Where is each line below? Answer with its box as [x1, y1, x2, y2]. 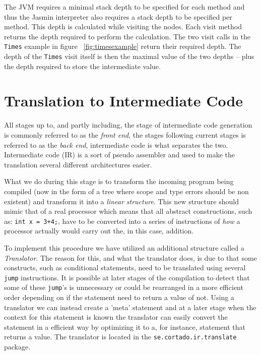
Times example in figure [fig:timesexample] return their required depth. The [4, 41, 241, 51]
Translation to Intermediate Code [4, 90, 243, 111]
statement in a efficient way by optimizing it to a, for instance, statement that [4, 321, 245, 332]
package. [4, 341, 31, 352]
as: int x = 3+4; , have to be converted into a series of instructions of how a [4, 215, 240, 226]
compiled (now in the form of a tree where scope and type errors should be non [4, 186, 249, 196]
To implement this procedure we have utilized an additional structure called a [4, 243, 244, 253]
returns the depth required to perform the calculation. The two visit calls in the [4, 31, 250, 41]
